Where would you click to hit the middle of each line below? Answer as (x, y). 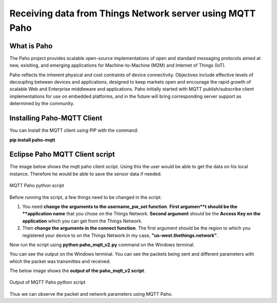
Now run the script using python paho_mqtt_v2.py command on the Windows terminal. (102, 245)
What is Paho (31, 46)
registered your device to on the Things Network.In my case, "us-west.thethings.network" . (120, 235)
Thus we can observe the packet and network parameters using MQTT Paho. (91, 294)
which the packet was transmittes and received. (60, 261)
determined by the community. (42, 104)
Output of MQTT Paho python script (47, 282)
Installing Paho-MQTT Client (56, 118)
